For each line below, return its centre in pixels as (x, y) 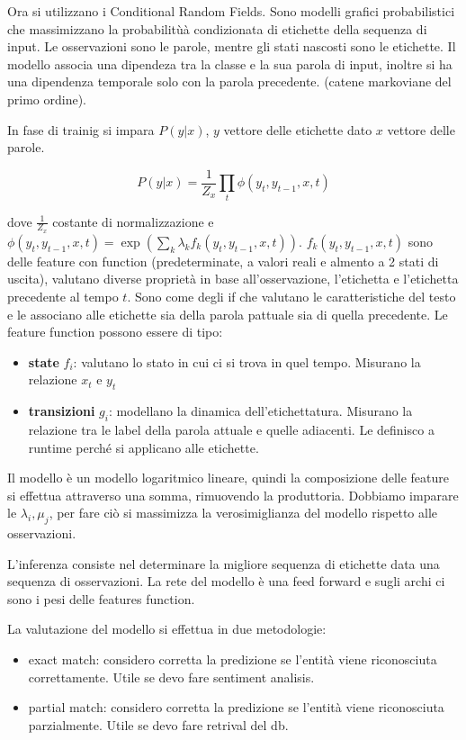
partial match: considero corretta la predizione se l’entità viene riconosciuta (236, 707)
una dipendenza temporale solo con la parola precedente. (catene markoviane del (229, 81)
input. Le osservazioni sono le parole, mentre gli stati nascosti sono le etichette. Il (232, 46)
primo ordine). (47, 99)
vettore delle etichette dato (298, 129)
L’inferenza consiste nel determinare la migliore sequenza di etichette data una (224, 563)
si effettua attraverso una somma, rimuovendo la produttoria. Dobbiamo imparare (233, 495)
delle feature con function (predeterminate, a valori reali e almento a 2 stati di (223, 261)
